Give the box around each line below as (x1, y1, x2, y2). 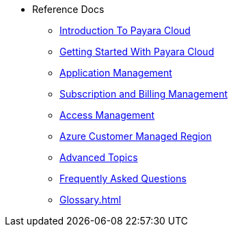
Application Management (59, 67, 172, 78)
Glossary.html (59, 194, 122, 205)
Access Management (59, 109, 155, 121)
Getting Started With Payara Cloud (59, 46, 215, 57)
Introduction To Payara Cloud (59, 25, 191, 36)
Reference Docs (32, 3, 105, 15)
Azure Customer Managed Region (59, 130, 212, 142)
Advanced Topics (59, 151, 138, 163)
